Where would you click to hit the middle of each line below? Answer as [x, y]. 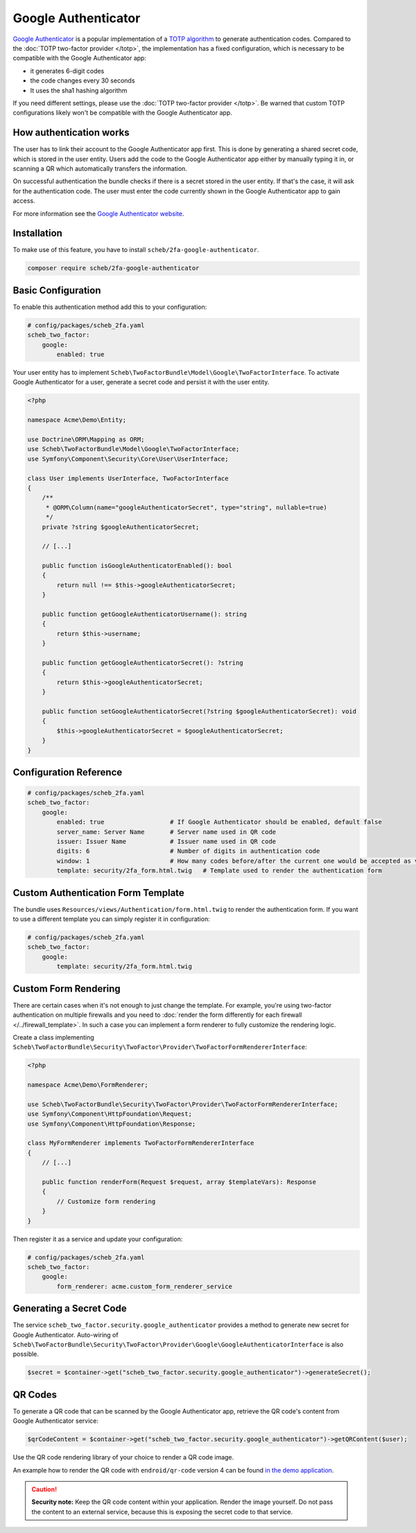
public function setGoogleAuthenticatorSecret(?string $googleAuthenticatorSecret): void [199, 711]
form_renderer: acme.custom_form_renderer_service [144, 1286]
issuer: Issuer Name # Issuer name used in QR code [166, 842]
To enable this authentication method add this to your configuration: [110, 307]
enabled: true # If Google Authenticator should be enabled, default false [219, 822]
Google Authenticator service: [56, 1421]
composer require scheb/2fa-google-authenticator [113, 268]
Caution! [44, 1489]
